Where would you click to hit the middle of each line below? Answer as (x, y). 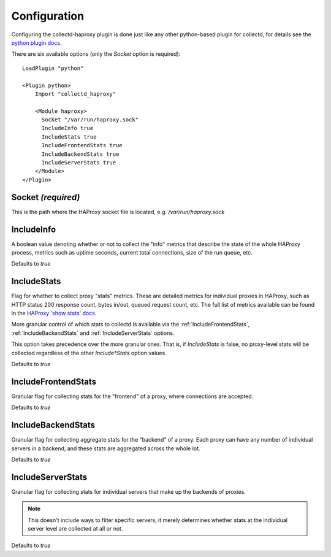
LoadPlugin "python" (53, 68)
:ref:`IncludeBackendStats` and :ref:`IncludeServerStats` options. (93, 333)
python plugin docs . (36, 42)
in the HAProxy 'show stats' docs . (54, 313)
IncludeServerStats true (79, 163)
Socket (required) (46, 197)
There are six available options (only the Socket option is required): (96, 54)
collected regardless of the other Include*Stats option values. (89, 353)
